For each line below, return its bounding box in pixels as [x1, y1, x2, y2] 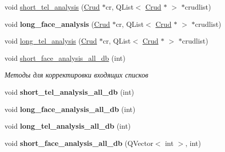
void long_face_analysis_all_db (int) [5, 103, 136, 114]
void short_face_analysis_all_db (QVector [5, 137, 153, 148]
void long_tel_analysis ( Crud [5, 35, 97, 46]
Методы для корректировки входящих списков [5, 69, 148, 80]
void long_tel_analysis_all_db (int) [5, 121, 131, 131]
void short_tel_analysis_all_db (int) [5, 86, 135, 97]
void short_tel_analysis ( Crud [5, 2, 100, 12]
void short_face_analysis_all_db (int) [5, 52, 125, 63]
